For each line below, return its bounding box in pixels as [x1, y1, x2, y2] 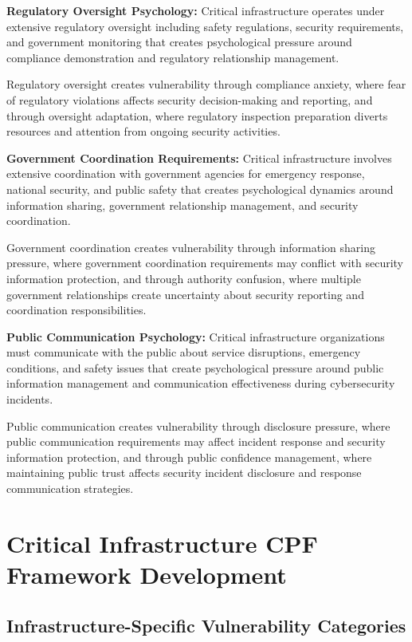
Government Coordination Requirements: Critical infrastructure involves [6, 149, 392, 166]
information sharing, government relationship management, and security [6, 196, 359, 213]
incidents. [6, 391, 53, 408]
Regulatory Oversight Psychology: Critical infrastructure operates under [6, 2, 385, 18]
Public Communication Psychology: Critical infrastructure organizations [6, 328, 385, 345]
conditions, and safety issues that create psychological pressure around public [6, 359, 384, 376]
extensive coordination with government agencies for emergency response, [6, 165, 365, 182]
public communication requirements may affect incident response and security [6, 433, 386, 450]
